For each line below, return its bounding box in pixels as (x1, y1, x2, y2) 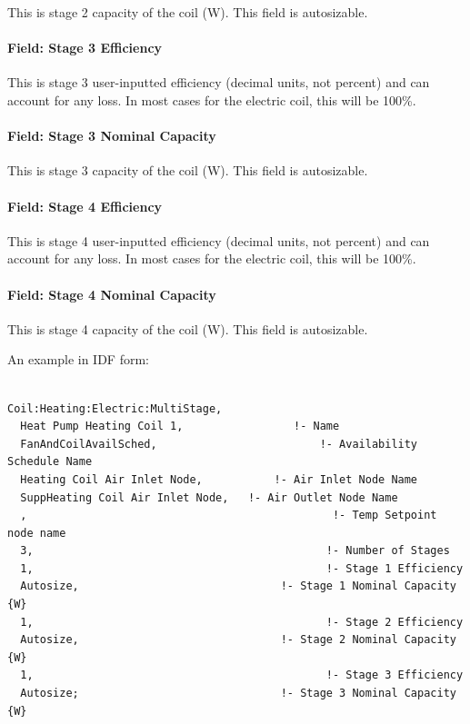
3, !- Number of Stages (20, 544, 450, 558)
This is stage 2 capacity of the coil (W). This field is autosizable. (7, 3, 368, 21)
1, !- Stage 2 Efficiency (20, 615, 464, 629)
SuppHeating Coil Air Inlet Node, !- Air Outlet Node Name (20, 491, 398, 504)
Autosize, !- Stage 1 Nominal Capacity (20, 580, 456, 593)
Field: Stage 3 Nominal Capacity (7, 126, 216, 145)
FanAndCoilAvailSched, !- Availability (20, 437, 418, 451)
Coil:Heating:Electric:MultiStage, (7, 402, 223, 415)
